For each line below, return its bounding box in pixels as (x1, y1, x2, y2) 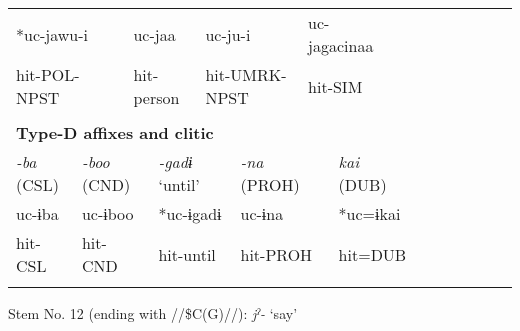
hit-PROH (240, 242, 313, 266)
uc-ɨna (240, 202, 284, 225)
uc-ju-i (205, 22, 251, 46)
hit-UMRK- (205, 63, 287, 86)
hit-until (158, 242, 216, 266)
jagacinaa (308, 34, 374, 57)
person (133, 86, 180, 109)
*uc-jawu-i (16, 22, 89, 46)
